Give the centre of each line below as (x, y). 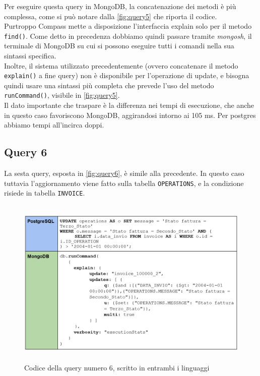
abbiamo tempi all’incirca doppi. (54, 125)
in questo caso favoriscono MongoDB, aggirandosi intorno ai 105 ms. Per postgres (130, 115)
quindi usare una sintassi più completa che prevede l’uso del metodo (109, 85)
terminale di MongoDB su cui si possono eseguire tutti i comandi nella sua (119, 46)
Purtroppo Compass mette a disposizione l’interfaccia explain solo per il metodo (128, 26)
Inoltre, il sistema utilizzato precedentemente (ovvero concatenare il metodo (121, 65)
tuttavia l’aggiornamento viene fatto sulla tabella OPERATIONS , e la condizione (124, 183)
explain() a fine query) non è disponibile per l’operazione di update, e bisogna (127, 75)
